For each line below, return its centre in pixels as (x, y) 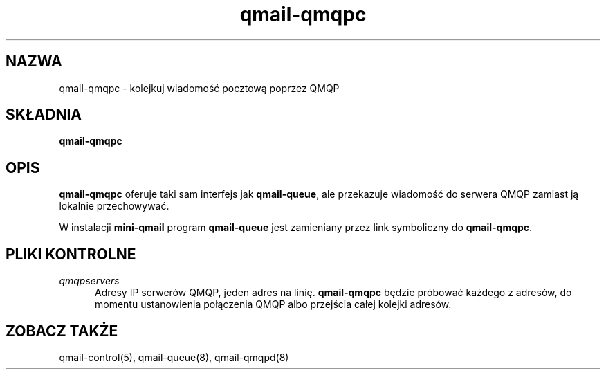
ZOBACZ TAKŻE (62, 331)
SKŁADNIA (44, 115)
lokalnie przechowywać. (114, 206)
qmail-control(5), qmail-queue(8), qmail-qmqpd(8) (174, 357)
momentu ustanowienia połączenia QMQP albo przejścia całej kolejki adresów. (273, 304)
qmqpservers (89, 281)
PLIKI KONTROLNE (71, 254)
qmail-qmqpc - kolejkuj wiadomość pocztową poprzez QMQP (199, 88)
